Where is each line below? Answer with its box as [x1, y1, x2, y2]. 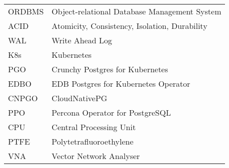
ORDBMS [8, 5, 44, 17]
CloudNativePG [51, 92, 107, 104]
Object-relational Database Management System [51, 5, 221, 17]
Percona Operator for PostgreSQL [51, 107, 171, 118]
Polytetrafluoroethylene [51, 136, 133, 147]
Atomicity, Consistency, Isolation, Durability [51, 20, 207, 31]
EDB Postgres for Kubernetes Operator [51, 78, 190, 89]
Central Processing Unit [51, 121, 136, 133]
